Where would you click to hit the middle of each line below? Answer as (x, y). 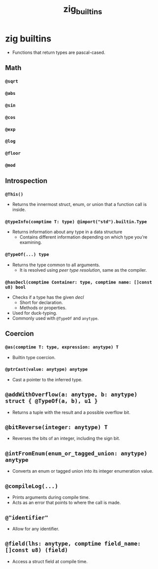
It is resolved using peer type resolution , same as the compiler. (83, 270)
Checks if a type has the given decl (48, 297)
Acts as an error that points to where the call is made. (66, 503)
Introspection (26, 181)
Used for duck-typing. (35, 313)
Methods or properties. (43, 308)
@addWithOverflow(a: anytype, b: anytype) (71, 395)
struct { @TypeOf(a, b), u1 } (51, 401)
